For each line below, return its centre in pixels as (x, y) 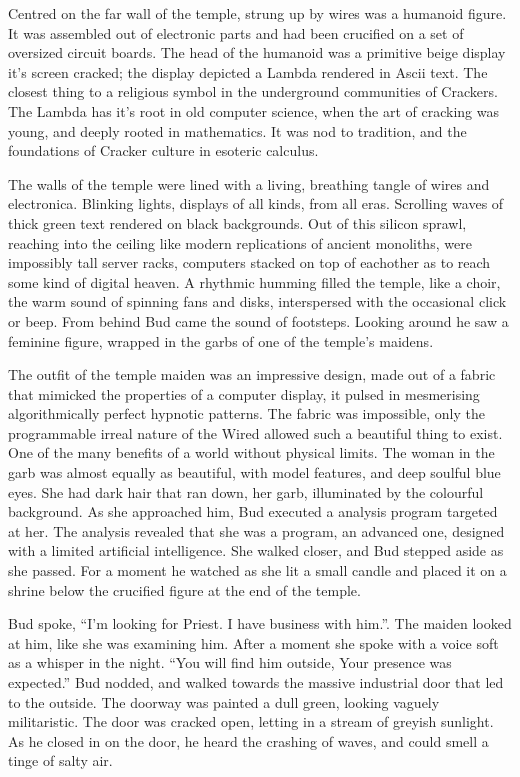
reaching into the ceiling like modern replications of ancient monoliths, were (240, 242)
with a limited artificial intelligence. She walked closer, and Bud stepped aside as (256, 550)
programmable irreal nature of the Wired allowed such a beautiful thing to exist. (255, 432)
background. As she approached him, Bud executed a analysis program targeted (253, 511)
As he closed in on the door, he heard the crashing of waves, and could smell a (248, 740)
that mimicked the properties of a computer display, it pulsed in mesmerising (244, 393)
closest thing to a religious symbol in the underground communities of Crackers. (253, 91)
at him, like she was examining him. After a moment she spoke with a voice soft (253, 642)
